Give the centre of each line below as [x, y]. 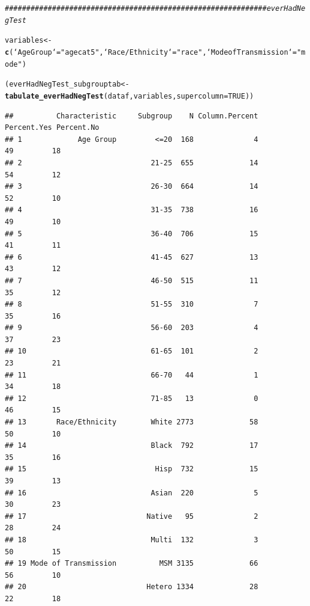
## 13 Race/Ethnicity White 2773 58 [132, 422]
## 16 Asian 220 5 [132, 493]
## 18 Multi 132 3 [132, 540]
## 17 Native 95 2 [132, 516]
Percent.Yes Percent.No [52, 128]
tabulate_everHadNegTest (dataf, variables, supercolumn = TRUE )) [130, 96]
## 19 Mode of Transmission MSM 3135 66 [132, 564]
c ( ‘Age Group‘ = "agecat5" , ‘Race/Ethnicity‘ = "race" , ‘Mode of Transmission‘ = [151, 52]
